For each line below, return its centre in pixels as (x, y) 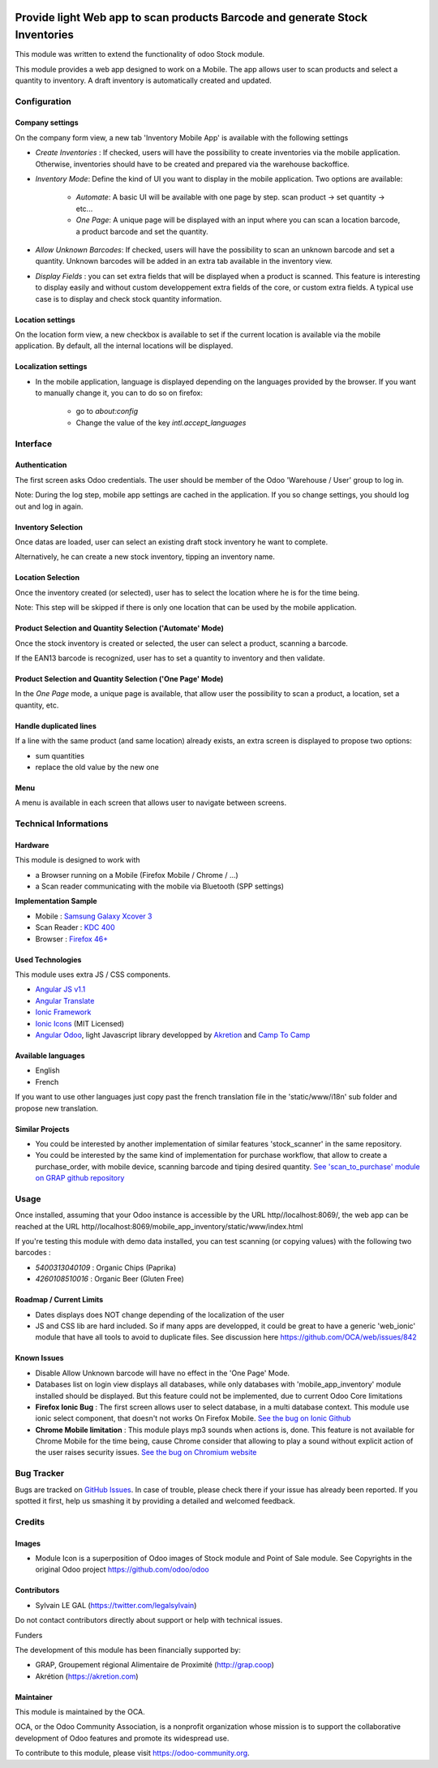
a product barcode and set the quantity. (142, 231)
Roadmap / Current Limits (59, 1300)
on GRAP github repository (80, 1178)
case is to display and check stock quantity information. (129, 299)
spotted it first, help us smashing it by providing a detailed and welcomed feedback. (155, 1500)
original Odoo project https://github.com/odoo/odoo (122, 1569)
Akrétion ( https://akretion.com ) (87, 1676)
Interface (34, 444)
